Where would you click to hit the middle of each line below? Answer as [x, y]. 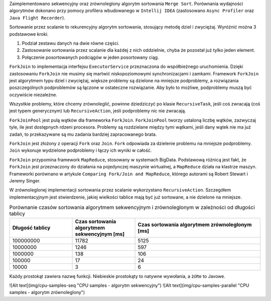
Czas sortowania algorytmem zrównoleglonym [195, 225]
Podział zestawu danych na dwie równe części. [71, 43]
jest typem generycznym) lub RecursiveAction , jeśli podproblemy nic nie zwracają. [98, 111]
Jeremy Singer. [25, 180]
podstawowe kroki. [29, 34]
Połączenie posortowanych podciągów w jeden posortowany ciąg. [90, 57]
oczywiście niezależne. [33, 94]
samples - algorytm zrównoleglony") [47, 292]
